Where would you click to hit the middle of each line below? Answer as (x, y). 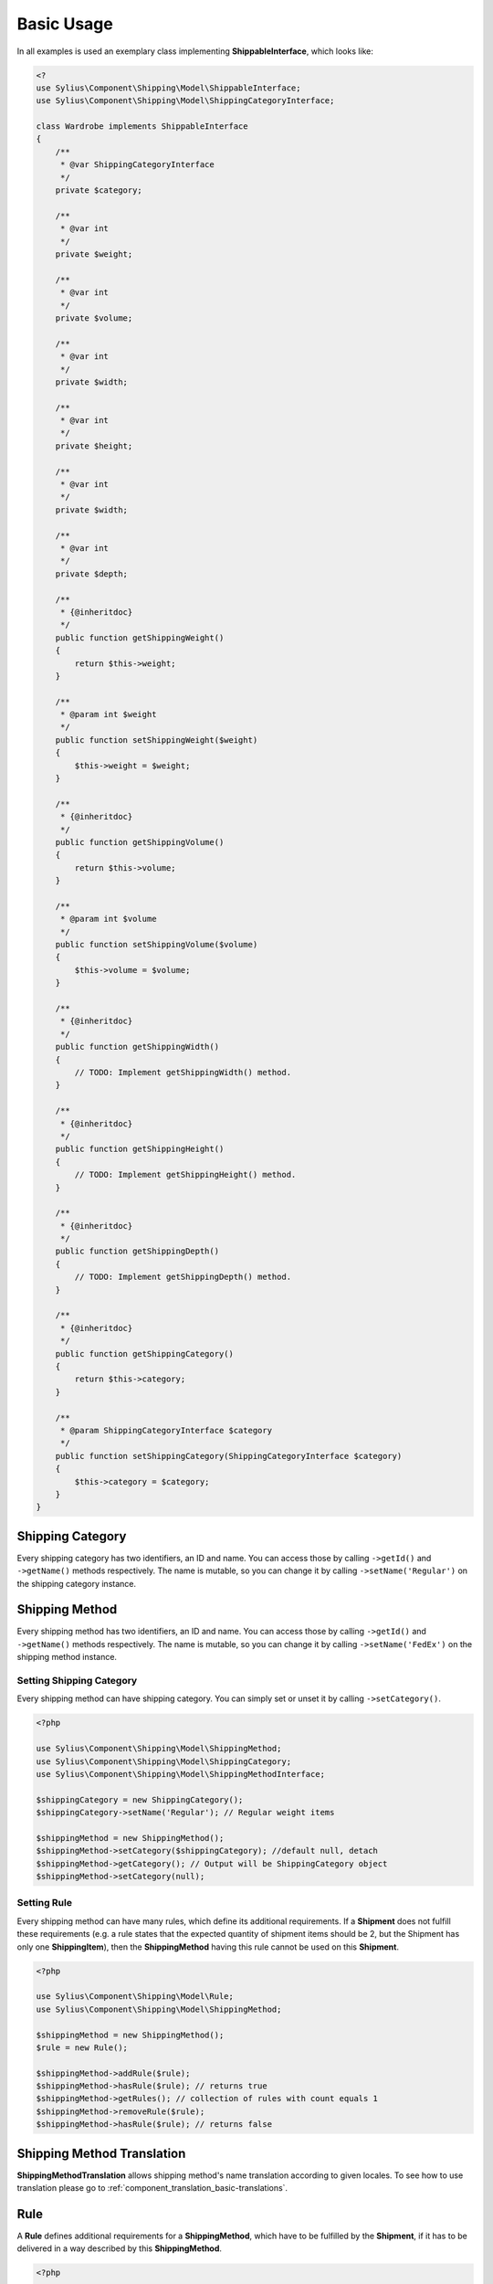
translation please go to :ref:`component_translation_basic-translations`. (152, 2188)
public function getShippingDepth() (137, 1251)
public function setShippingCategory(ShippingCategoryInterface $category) (229, 1456)
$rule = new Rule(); (82, 2047)
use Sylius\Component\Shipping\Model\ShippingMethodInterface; (181, 1774)
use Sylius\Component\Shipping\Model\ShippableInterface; (168, 88)
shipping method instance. (67, 1657)
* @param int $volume (108, 919)
